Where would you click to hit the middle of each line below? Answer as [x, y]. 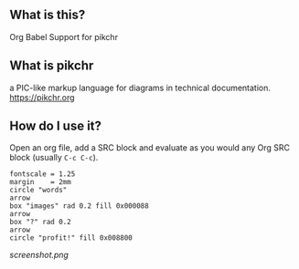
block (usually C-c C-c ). [54, 158]
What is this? [48, 15]
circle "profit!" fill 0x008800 [71, 238]
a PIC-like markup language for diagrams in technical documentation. [140, 88]
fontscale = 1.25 [43, 174]
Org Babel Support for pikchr [64, 36]
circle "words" [38, 191]
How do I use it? [56, 126]
